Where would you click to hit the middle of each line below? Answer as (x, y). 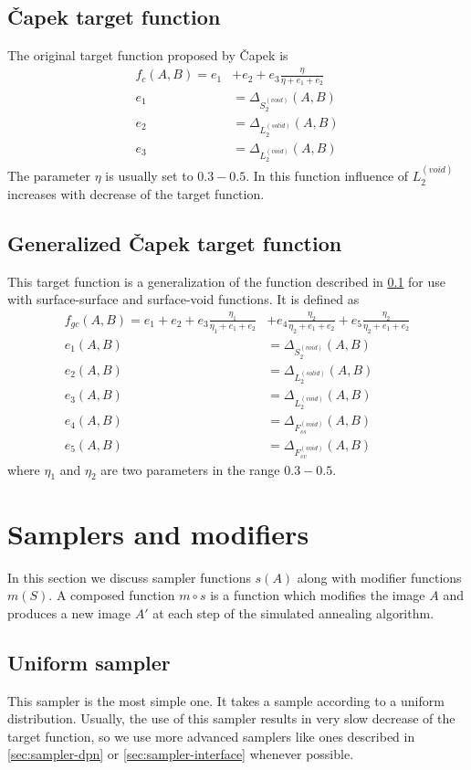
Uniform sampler (89, 662)
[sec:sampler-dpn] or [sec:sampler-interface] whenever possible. (181, 754)
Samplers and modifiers (158, 533)
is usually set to (149, 176)
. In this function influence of (327, 176)
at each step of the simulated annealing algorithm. (293, 612)
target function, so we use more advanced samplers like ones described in (211, 736)
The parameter (49, 176)
